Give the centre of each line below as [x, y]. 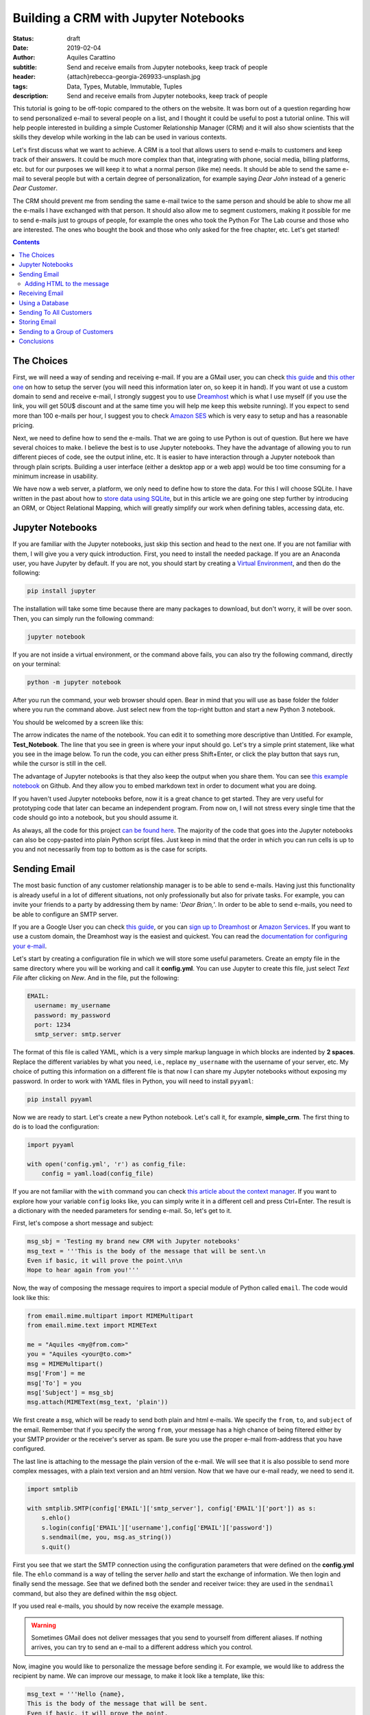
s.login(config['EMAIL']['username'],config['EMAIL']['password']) [157, 1527]
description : [30, 95]
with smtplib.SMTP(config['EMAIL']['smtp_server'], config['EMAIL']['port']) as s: [172, 1509]
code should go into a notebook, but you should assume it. [95, 818]
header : [24, 77]
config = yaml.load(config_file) [98, 1174]
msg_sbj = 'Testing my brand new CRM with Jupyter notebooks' [134, 1241]
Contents [26, 242]
